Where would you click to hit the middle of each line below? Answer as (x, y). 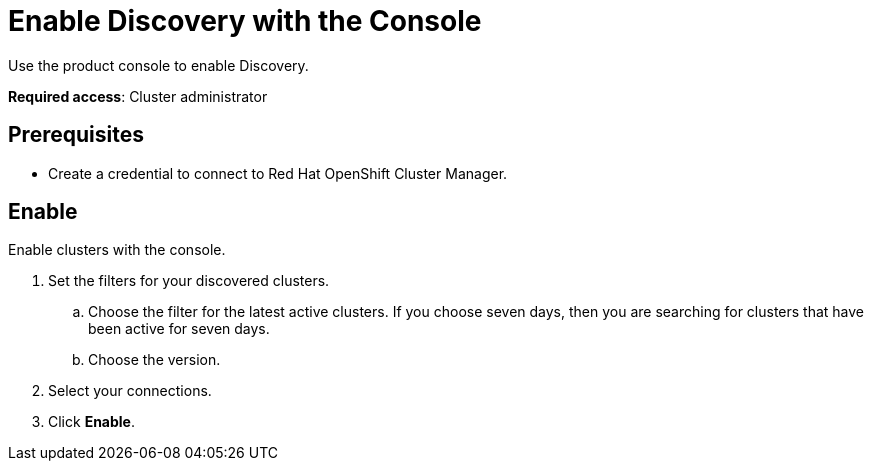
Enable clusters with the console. (117, 250)
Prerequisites (76, 135)
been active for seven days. (179, 329)
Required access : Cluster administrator (138, 96)
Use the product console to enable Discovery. (158, 65)
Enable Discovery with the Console (245, 21)
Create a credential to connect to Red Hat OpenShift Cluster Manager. (278, 173)
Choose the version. (154, 360)
